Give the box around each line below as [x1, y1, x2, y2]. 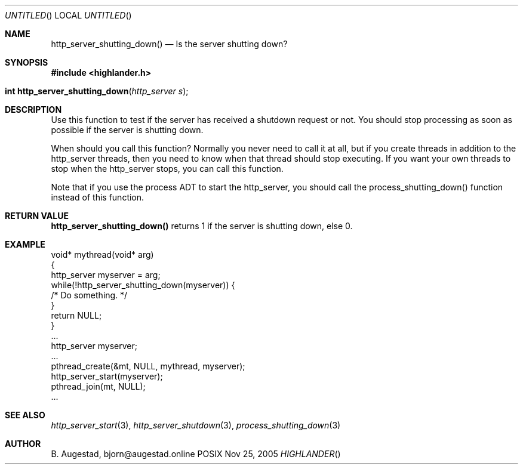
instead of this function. [51, 192, 144, 202]
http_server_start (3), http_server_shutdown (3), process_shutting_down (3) [51, 420, 341, 430]
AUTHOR [5, 439, 41, 449]
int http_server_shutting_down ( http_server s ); [5, 86, 189, 96]
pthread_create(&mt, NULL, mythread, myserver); [51, 361, 245, 371]
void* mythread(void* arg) [51, 249, 154, 260]
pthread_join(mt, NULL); [51, 381, 146, 391]
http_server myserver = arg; [51, 270, 161, 280]
